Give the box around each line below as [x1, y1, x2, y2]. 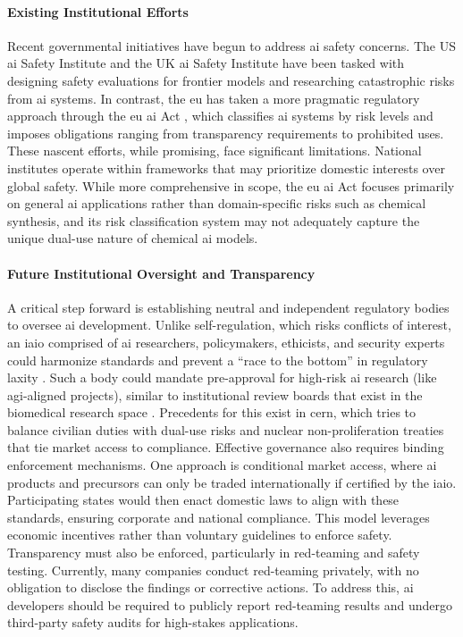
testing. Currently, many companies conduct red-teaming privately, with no [7, 560, 419, 579]
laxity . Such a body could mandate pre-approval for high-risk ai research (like [7, 368, 437, 387]
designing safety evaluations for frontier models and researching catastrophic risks [7, 71, 455, 89]
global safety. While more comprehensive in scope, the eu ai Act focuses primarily [7, 176, 455, 195]
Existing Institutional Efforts [7, 2, 189, 21]
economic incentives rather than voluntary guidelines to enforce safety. [7, 525, 392, 544]
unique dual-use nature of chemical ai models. [7, 229, 258, 247]
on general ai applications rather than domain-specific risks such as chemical [7, 194, 426, 213]
